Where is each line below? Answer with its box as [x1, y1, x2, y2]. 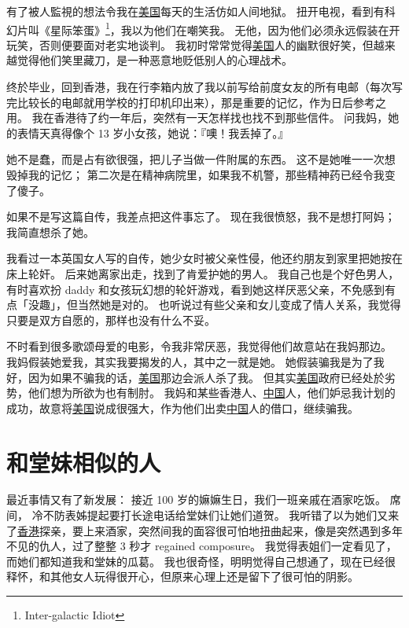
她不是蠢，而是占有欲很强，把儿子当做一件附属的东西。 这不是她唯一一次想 [6, 151, 396, 167]
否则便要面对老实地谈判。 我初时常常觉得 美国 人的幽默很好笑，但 [39, 36, 374, 53]
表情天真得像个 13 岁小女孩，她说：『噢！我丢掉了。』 [17, 124, 289, 141]
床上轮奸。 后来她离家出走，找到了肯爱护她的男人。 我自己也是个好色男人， [6, 265, 400, 281]
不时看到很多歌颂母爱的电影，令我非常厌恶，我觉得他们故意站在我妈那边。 [6, 338, 392, 354]
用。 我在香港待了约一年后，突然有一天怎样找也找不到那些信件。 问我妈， [6, 109, 389, 126]
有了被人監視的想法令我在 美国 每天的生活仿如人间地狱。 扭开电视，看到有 [6, 3, 385, 19]
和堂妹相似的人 [6, 446, 161, 478]
